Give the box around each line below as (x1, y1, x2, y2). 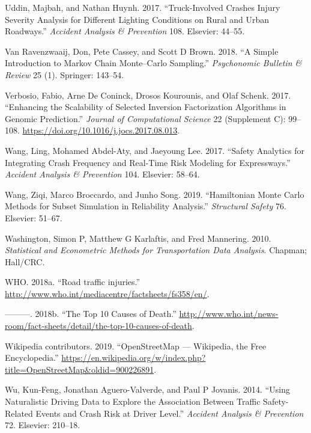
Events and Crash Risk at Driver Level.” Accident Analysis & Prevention (35, 407, 304, 419)
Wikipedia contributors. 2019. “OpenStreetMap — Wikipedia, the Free (5, 339, 267, 352)
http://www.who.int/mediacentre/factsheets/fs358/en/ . (5, 287, 210, 299)
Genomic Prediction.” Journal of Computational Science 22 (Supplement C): (5, 112, 286, 124)
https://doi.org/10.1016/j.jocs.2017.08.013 (22, 124, 178, 137)
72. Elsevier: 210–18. (5, 419, 80, 431)
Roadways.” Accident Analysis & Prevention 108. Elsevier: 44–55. (5, 25, 245, 37)
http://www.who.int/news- (179, 307, 279, 320)
